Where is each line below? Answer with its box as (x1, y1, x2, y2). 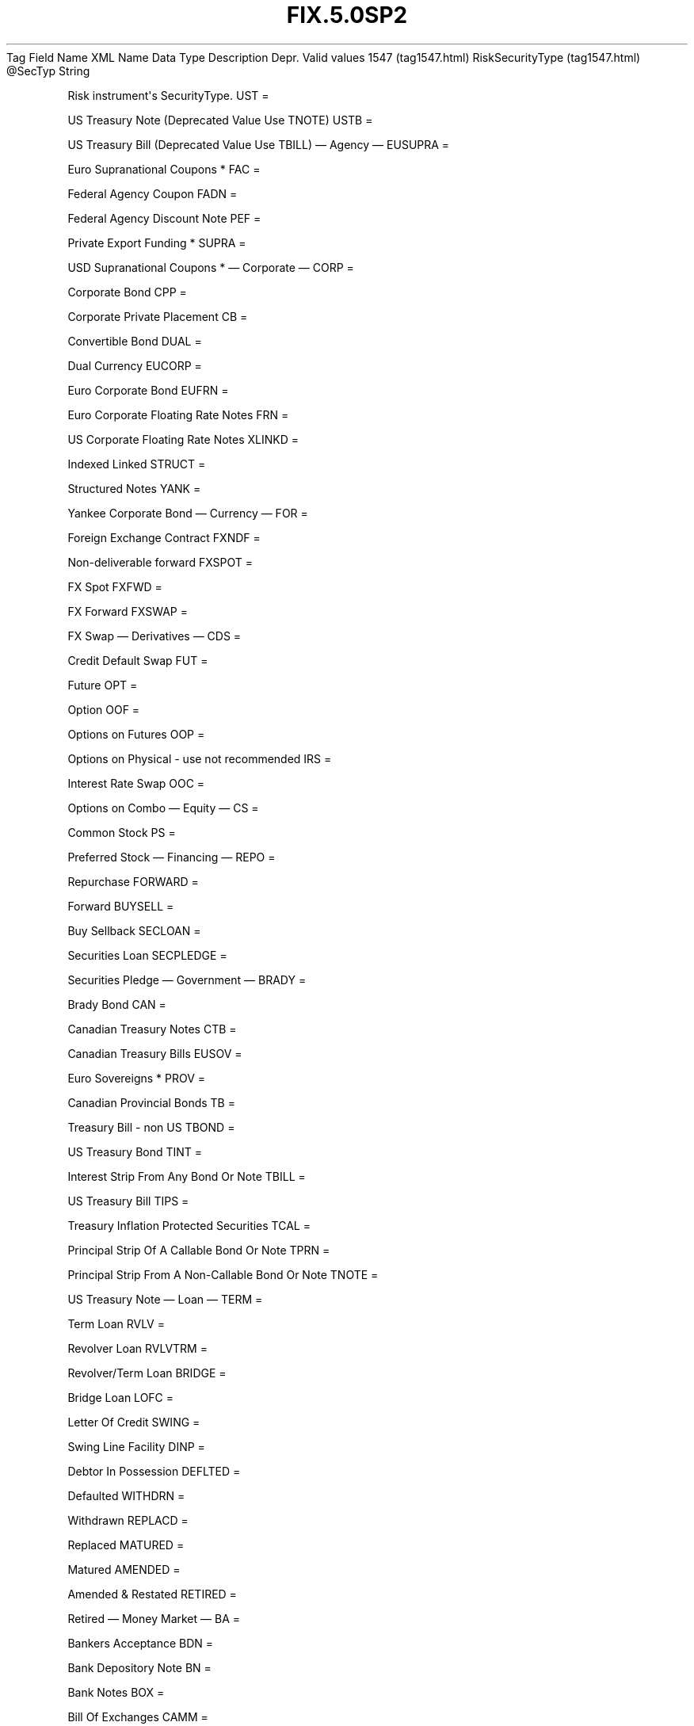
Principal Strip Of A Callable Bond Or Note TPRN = (67, 1243, 330, 1257)
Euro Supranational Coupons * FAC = (67, 162, 261, 176)
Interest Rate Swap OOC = (67, 776, 205, 790)
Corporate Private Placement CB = (67, 309, 248, 323)
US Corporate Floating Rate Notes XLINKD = (67, 432, 299, 446)
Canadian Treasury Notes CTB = (67, 1021, 237, 1036)
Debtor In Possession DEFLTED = (67, 1464, 241, 1478)
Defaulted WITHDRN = (67, 1488, 185, 1503)
